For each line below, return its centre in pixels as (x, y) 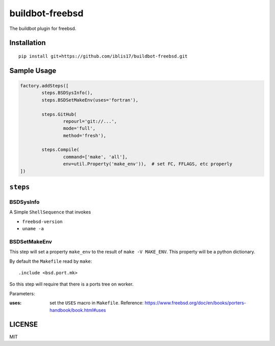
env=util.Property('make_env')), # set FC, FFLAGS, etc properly (148, 164)
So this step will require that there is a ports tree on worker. (72, 284)
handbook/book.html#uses (78, 310)
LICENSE (24, 324)
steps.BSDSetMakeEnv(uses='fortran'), (90, 100)
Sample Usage (33, 70)
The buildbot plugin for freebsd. (43, 28)
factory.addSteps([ (44, 86)
